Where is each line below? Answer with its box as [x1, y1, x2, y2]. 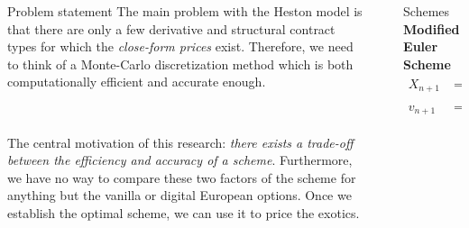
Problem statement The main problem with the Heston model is [7, 2, 363, 20]
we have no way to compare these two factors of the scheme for [7, 168, 356, 187]
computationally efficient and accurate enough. [7, 72, 266, 91]
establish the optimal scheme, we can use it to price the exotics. [7, 203, 360, 222]
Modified [403, 19, 460, 38]
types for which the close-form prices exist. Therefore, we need [7, 37, 354, 56]
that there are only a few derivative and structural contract [7, 19, 336, 38]
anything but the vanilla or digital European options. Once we [7, 186, 352, 205]
